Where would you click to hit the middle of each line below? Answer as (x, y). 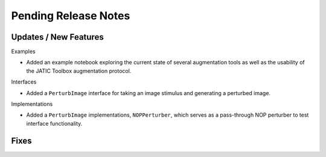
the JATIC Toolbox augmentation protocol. (79, 71)
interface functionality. (54, 123)
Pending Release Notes (71, 16)
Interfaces (24, 82)
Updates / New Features (57, 37)
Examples (23, 52)
